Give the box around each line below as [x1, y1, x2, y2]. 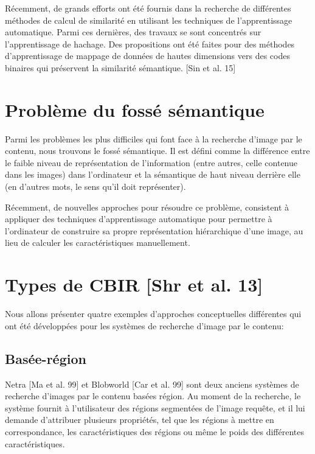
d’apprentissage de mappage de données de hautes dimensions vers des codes [5, 49, 290, 62]
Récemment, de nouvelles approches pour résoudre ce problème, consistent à [5, 200, 289, 213]
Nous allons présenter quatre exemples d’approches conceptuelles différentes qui [5, 307, 302, 320]
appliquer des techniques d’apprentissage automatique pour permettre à [5, 212, 272, 225]
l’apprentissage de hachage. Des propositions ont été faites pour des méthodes [5, 37, 295, 50]
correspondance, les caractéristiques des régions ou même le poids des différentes [5, 425, 305, 438]
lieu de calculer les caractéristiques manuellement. [5, 236, 190, 249]
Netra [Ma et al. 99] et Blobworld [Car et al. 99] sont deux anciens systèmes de [5, 377, 299, 390]
